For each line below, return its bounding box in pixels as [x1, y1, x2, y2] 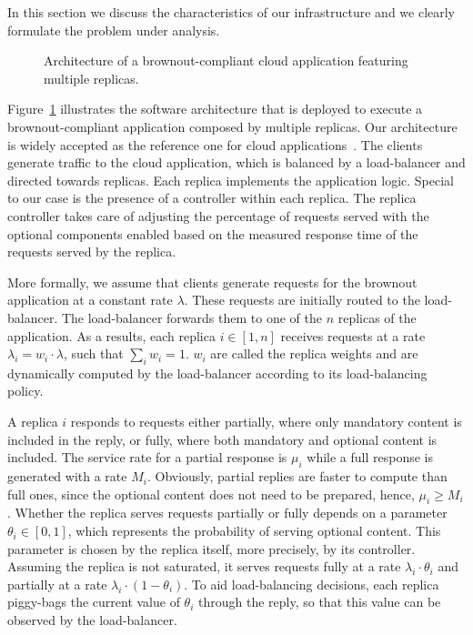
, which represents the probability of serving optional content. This [67, 521, 441, 540]
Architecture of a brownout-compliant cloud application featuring [44, 51, 408, 70]
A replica [7, 412, 58, 431]
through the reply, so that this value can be [198, 592, 441, 611]
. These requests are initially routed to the [184, 290, 420, 309]
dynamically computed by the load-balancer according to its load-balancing [7, 363, 428, 382]
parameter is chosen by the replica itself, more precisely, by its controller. [7, 539, 416, 558]
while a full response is [307, 448, 433, 467]
